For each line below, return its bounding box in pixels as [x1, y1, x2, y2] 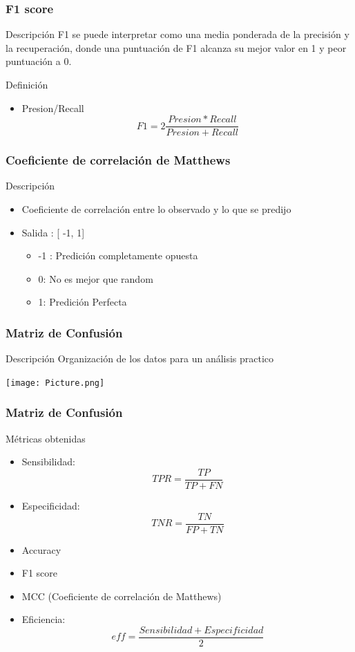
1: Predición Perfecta [38, 295, 127, 309]
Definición [6, 77, 48, 91]
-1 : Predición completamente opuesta [38, 248, 198, 263]
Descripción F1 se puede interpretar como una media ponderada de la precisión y [6, 27, 349, 41]
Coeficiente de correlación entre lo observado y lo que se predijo [21, 202, 291, 216]
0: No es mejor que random [38, 271, 153, 286]
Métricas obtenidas [6, 431, 86, 445]
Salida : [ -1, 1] [21, 225, 85, 239]
